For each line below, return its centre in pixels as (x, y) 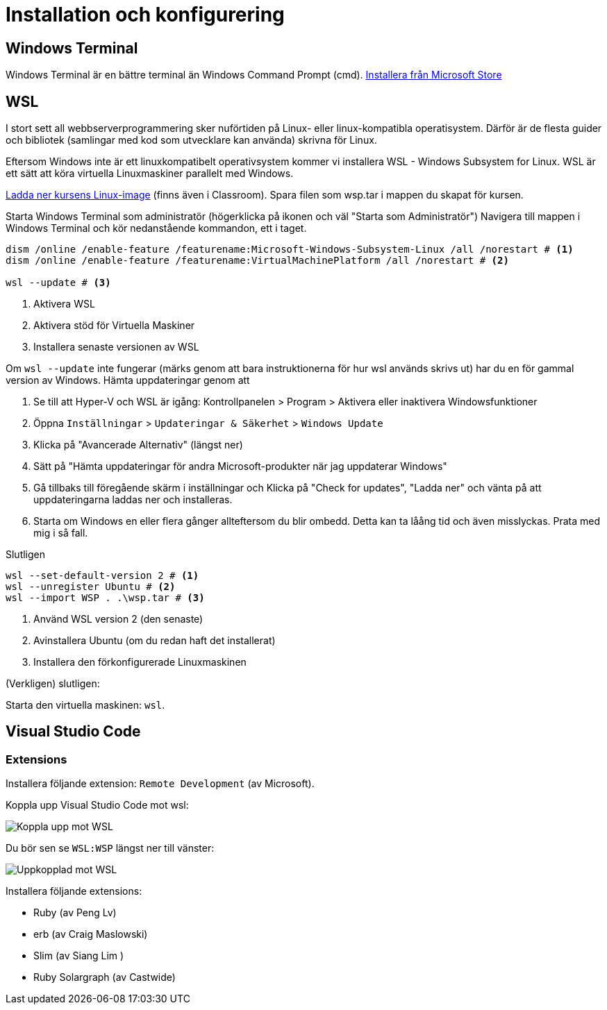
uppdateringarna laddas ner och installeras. (133, 500)
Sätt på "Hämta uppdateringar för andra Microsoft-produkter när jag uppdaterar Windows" (240, 466)
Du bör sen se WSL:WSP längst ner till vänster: (110, 848)
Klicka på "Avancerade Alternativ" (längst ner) (138, 445)
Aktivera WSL (64, 304)
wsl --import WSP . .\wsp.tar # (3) (105, 598)
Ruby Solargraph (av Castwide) (105, 977)
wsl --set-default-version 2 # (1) (102, 576)
